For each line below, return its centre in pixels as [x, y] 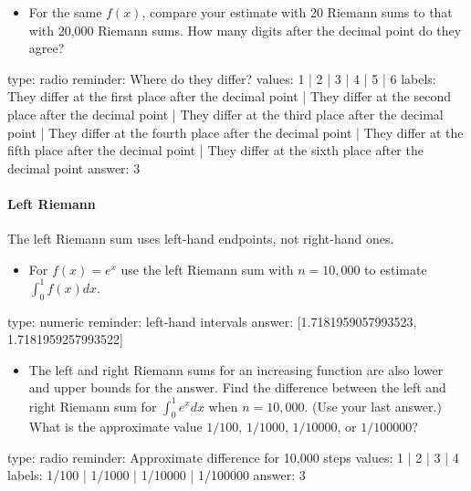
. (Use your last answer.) [373, 406]
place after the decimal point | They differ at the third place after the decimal [225, 114]
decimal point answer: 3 [74, 167]
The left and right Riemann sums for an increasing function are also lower [236, 369]
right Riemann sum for [93, 406]
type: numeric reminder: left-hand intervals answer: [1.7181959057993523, [212, 321]
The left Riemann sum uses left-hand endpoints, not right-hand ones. [201, 239]
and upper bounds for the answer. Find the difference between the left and [237, 387]
